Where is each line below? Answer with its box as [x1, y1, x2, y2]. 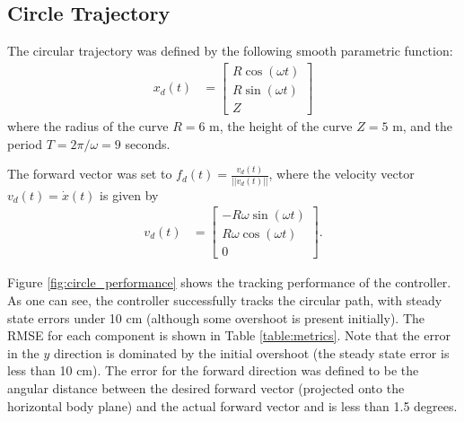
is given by [100, 185, 159, 204]
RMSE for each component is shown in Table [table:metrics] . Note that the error [7, 326, 451, 345]
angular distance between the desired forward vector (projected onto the [7, 379, 405, 398]
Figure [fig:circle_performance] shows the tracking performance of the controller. [7, 273, 451, 292]
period [7, 134, 42, 153]
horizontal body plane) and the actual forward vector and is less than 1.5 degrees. [7, 396, 458, 415]
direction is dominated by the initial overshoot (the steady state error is [53, 343, 450, 362]
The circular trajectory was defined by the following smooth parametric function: [7, 41, 453, 60]
